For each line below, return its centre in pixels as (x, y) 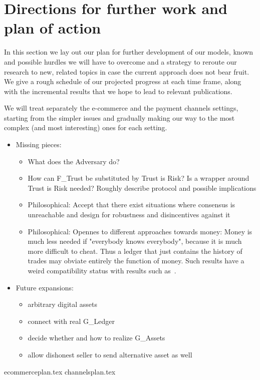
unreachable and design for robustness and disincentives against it (129, 215)
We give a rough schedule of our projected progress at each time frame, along (123, 81)
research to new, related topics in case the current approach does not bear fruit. (127, 71)
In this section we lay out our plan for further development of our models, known (129, 52)
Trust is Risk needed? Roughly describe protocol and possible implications (142, 187)
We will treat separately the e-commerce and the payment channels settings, (121, 108)
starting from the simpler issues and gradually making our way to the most (119, 117)
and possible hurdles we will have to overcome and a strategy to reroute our (120, 61)
